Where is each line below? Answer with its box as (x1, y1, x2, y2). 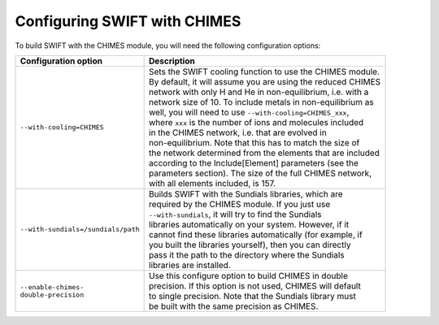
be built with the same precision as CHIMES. (149, 301, 319, 312)
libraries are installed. (149, 259, 232, 271)
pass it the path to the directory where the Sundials (149, 249, 345, 260)
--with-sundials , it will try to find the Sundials (149, 208, 322, 219)
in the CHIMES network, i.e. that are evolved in (149, 127, 327, 138)
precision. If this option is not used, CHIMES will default (149, 280, 361, 292)
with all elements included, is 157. (149, 177, 276, 188)
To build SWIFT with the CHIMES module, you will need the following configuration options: (15, 41, 321, 50)
